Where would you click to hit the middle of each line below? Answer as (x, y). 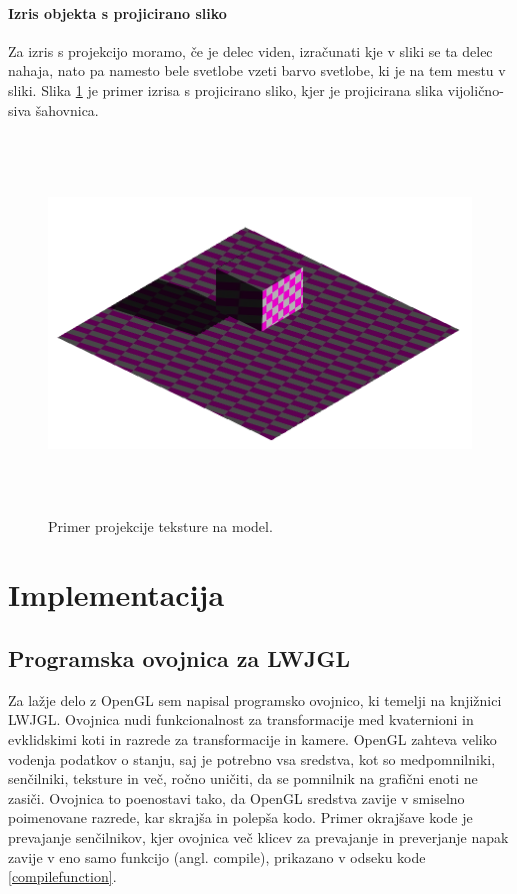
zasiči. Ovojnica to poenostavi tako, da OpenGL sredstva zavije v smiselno (236, 797)
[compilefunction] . (62, 876)
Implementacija (116, 594)
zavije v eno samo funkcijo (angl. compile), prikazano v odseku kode (217, 856)
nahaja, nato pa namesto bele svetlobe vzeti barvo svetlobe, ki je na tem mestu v (257, 70)
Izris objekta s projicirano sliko (117, 12)
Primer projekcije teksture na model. (160, 525)
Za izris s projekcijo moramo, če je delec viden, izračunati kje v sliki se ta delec (250, 50)
